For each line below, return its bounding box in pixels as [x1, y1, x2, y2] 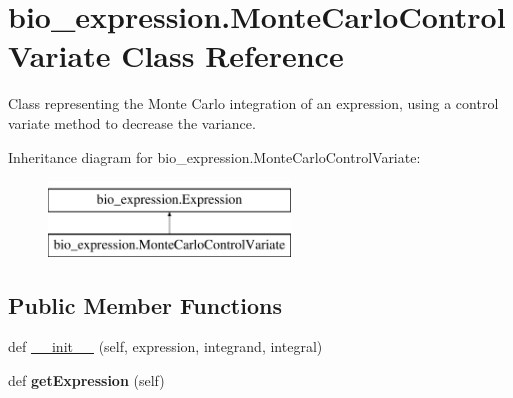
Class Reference [121, 35, 344, 76]
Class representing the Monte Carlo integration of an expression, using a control [8, 93, 499, 114]
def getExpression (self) [8, 370, 165, 391]
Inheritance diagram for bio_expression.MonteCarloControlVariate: [8, 146, 421, 167]
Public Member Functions [8, 289, 282, 320]
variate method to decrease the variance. [8, 112, 256, 133]
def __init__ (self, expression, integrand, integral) [8, 336, 323, 357]
